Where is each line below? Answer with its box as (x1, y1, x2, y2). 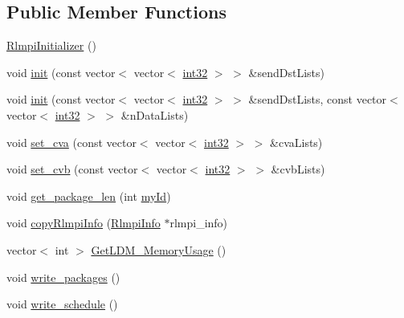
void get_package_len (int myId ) (6, 187, 171, 204)
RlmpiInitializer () (6, 37, 96, 54)
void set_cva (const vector (6, 133, 137, 150)
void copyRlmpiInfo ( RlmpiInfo (6, 214, 161, 231)
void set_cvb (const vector (6, 161, 138, 177)
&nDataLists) (120, 106, 189, 123)
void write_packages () (6, 268, 120, 285)
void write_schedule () (6, 296, 118, 312)
